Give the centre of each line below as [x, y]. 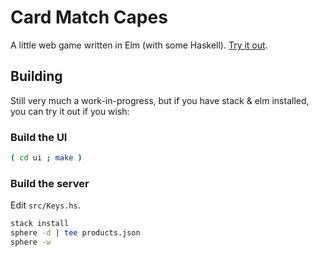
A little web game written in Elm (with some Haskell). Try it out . [139, 45]
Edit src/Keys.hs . [45, 205]
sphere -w [31, 242]
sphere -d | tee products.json [75, 233]
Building [36, 76]
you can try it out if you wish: [70, 111]
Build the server [50, 183]
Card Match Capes [89, 17]
